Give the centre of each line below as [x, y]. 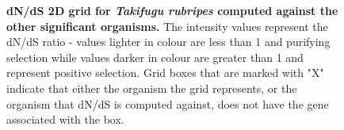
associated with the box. [65, 119]
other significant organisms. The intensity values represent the [167, 26]
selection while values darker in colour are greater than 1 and [155, 57]
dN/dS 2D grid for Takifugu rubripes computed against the [172, 10]
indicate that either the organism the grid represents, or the [152, 88]
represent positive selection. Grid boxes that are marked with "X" [165, 73]
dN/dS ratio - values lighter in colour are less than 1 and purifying [168, 42]
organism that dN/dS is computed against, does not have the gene [168, 103]
